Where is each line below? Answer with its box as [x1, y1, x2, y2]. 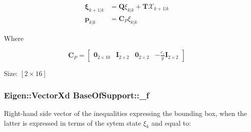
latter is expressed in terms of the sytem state [4, 117, 141, 128]
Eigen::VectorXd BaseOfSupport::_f [4, 89, 149, 101]
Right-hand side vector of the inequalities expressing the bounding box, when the [4, 108, 247, 118]
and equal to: [151, 117, 191, 128]
